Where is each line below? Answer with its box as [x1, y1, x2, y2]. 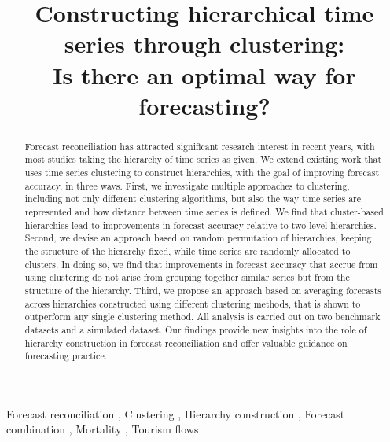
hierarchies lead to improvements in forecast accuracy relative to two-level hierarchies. [24, 218, 377, 231]
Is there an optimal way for [53, 58, 356, 90]
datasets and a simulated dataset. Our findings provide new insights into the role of [24, 322, 367, 336]
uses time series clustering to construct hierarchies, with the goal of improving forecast [24, 166, 380, 179]
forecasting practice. [24, 349, 107, 363]
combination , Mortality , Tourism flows [6, 421, 199, 437]
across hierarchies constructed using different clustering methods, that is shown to [24, 297, 361, 310]
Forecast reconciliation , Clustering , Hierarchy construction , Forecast [6, 405, 345, 422]
